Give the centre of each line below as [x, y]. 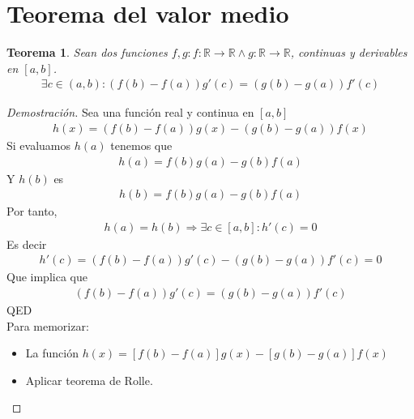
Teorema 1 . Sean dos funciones [87, 52]
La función [52, 353]
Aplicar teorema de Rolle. [89, 380]
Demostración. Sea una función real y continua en [130, 112]
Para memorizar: [48, 325]
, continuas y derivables [349, 52]
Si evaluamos [39, 145]
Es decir [27, 244]
